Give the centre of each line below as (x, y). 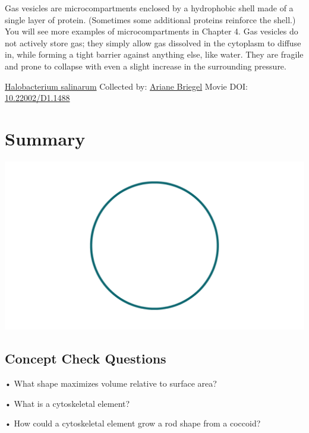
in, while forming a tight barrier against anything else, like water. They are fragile (154, 54)
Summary (45, 138)
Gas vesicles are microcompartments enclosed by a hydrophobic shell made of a (149, 8)
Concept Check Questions (86, 358)
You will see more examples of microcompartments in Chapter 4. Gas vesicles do (152, 31)
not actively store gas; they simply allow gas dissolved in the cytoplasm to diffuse (153, 42)
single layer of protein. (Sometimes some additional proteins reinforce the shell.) (150, 19)
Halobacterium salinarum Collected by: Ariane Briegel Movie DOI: (126, 86)
